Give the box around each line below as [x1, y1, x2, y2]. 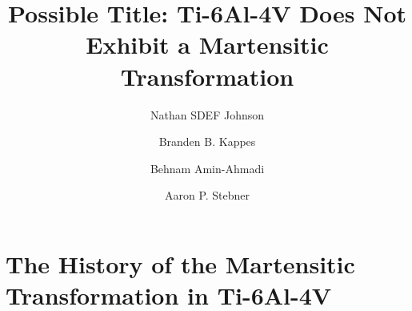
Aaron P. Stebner [164, 187, 250, 204]
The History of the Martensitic [6, 247, 355, 280]
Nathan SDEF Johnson [150, 106, 265, 123]
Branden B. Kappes [158, 133, 256, 150]
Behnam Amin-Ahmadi [150, 160, 265, 176]
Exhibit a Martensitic [86, 28, 329, 61]
